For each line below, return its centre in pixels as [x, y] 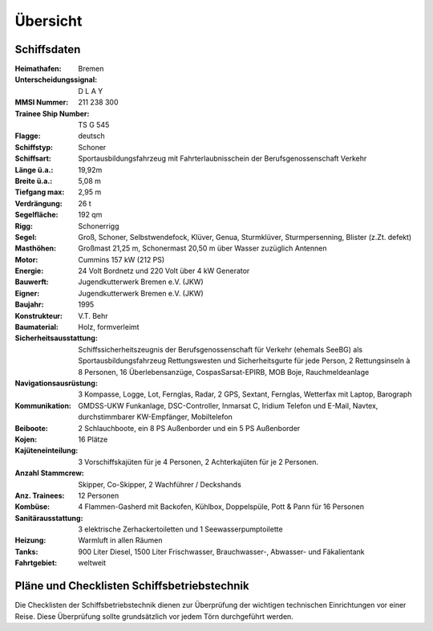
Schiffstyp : [34, 147]
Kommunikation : [43, 405]
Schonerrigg [99, 226]
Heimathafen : [38, 69]
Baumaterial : [37, 327]
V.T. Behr [93, 315]
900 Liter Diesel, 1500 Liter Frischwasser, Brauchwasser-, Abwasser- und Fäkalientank [221, 552]
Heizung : [30, 540]
